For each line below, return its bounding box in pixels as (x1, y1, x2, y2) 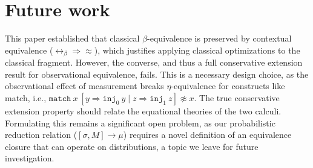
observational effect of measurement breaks (5, 79, 164, 92)
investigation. (5, 152, 54, 164)
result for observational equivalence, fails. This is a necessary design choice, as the (5, 67, 309, 80)
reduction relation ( (5, 128, 77, 141)
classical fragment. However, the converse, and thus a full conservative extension (5, 56, 303, 69)
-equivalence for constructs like (171, 79, 285, 92)
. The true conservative (194, 91, 280, 104)
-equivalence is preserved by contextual (147, 32, 292, 45)
